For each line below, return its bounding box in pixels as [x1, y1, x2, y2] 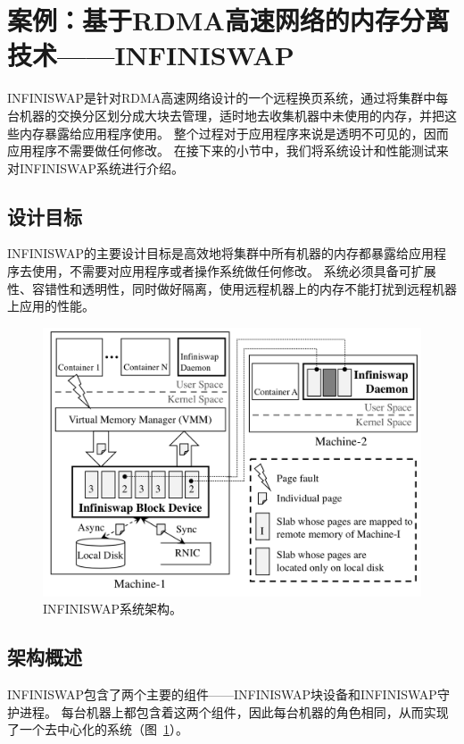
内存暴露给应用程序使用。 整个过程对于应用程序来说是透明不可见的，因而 [19, 123, 449, 142]
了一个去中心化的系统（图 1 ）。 [7, 720, 188, 739]
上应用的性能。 [7, 297, 95, 315]
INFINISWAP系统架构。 [43, 599, 182, 618]
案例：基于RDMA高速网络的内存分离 [7, 2, 450, 38]
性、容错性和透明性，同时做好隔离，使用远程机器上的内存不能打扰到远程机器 [7, 279, 457, 297]
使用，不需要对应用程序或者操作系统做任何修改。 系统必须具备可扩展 [31, 262, 436, 280]
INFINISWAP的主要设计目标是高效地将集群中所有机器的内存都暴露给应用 [7, 244, 434, 263]
